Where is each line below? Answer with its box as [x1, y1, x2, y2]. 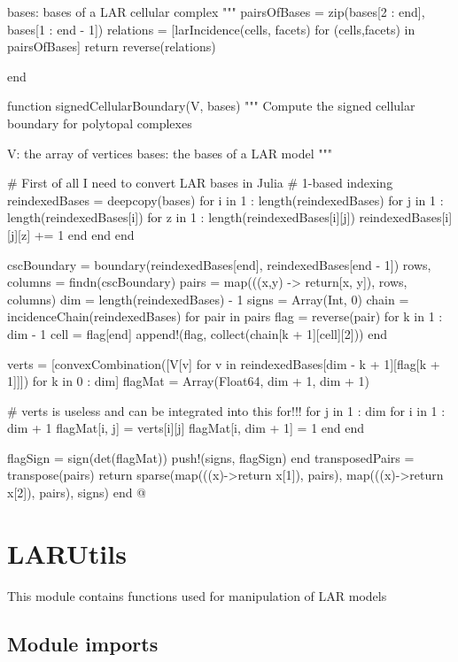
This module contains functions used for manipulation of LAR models [7, 586, 387, 604]
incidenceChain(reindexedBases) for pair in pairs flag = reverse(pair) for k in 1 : [7, 307, 443, 326]
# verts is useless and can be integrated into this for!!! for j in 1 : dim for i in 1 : [7, 401, 446, 420]
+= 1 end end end [34, 225, 135, 243]
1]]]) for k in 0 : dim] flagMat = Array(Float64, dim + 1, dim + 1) [7, 372, 370, 390]
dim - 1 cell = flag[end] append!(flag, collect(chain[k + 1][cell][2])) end [7, 324, 387, 343]
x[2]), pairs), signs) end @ [7, 483, 147, 502]
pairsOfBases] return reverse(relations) [7, 37, 216, 56]
